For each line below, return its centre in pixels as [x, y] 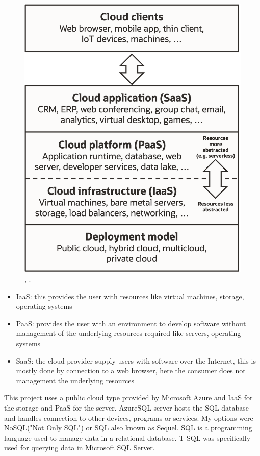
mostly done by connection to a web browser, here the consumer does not [131, 370]
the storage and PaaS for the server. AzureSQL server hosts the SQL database [127, 408]
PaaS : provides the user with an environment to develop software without [131, 323]
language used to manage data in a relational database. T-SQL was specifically [127, 437]
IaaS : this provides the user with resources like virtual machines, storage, [130, 296]
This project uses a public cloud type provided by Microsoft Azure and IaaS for [128, 398]
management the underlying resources [75, 380]
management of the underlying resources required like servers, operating [128, 333]
